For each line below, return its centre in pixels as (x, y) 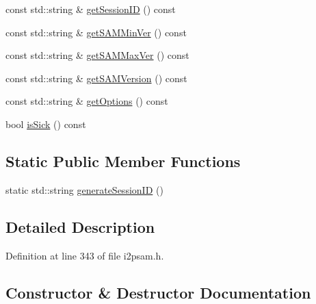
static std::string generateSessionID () (84, 189)
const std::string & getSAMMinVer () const (96, 32)
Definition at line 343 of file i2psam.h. (85, 255)
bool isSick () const (46, 124)
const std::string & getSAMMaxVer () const (97, 55)
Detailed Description (80, 226)
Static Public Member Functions (123, 161)
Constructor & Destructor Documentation (158, 292)
